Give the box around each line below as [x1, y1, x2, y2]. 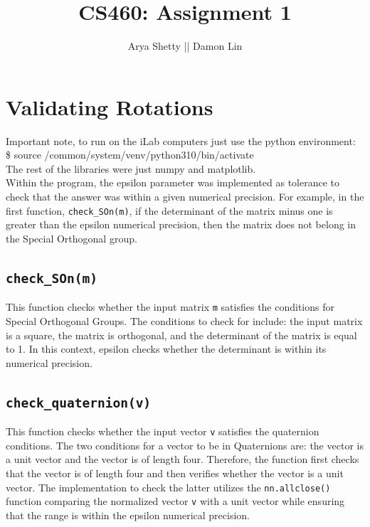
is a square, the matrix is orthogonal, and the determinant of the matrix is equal [6, 327, 357, 342]
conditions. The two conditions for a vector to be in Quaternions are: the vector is [6, 437, 364, 452]
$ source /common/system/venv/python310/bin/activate [6, 147, 254, 162]
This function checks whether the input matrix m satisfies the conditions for [6, 299, 334, 314]
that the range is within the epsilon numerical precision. [6, 507, 250, 522]
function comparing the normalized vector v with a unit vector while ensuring [6, 494, 345, 509]
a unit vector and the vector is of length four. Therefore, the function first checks [6, 452, 359, 467]
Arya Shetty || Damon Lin [127, 38, 243, 53]
